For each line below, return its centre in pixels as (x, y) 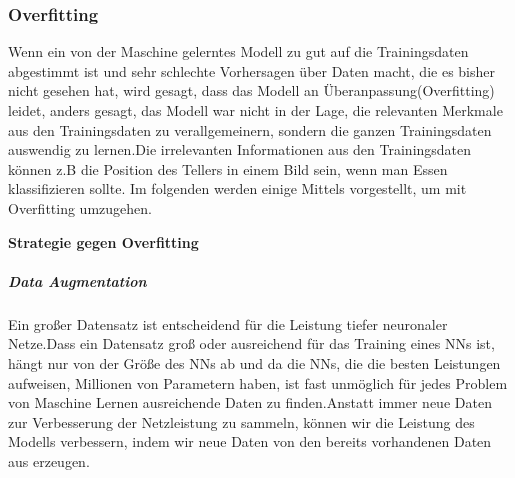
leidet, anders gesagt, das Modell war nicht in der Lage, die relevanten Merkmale (255, 110)
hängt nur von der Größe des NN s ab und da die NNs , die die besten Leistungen (254, 362)
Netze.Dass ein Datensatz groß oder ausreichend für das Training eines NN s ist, (251, 343)
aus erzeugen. (49, 460)
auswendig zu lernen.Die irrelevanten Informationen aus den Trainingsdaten (240, 149)
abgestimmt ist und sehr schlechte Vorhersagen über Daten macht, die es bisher (251, 70)
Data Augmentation (77, 280)
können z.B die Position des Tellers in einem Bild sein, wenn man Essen (228, 168)
